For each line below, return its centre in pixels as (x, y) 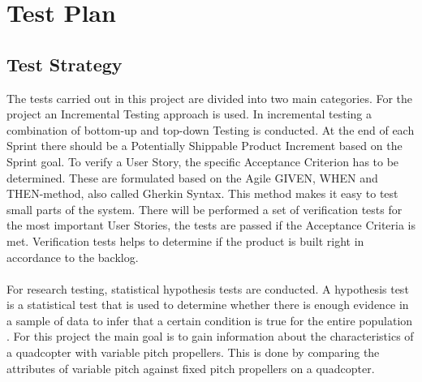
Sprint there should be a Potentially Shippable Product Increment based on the (205, 146)
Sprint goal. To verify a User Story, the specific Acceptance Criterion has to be (203, 161)
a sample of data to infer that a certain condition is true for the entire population (210, 320)
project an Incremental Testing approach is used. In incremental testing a (189, 114)
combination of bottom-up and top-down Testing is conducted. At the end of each (211, 129)
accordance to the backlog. (73, 257)
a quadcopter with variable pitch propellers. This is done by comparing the (193, 352)
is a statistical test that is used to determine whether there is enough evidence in (208, 305)
